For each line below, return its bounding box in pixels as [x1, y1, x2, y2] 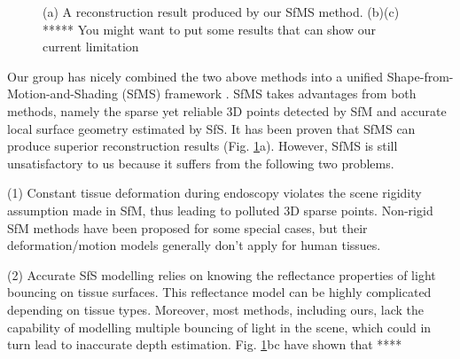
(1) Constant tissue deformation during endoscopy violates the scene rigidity [7, 183, 422, 202]
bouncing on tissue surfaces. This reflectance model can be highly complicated [7, 283, 432, 301]
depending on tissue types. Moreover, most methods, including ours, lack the [7, 300, 424, 318]
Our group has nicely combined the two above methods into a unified [7, 66, 384, 85]
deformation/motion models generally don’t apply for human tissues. [7, 236, 381, 254]
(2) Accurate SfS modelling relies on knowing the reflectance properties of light [7, 265, 436, 284]
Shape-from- [386, 66, 454, 85]
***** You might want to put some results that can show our [43, 20, 377, 38]
